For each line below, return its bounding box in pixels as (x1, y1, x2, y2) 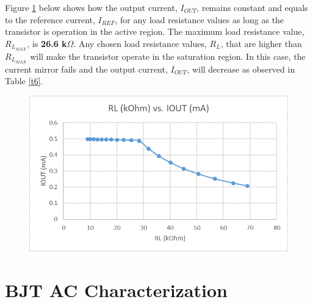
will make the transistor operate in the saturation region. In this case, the (30, 49, 306, 62)
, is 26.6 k (27, 37, 67, 49)
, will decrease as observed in (187, 62, 295, 75)
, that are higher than (220, 37, 302, 49)
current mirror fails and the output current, (5, 62, 168, 75)
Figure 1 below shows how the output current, (5, 1, 178, 13)
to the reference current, (5, 13, 95, 26)
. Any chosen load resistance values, (73, 37, 207, 49)
